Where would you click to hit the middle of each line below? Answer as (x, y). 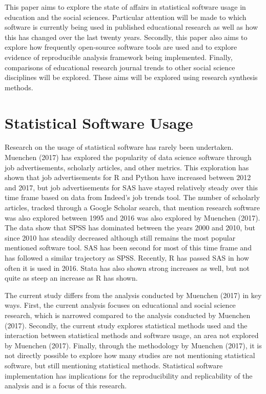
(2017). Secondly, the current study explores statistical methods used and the (126, 325)
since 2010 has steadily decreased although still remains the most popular (120, 237)
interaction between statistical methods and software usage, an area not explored (132, 335)
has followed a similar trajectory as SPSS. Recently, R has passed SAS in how (127, 258)
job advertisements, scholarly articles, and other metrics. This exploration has (127, 167)
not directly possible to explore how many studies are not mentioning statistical (130, 355)
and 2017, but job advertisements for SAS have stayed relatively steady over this (131, 187)
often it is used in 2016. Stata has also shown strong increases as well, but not (127, 268)
